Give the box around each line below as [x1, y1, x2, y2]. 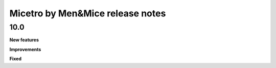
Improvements [9, 46, 41, 52]
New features [9, 37, 39, 43]
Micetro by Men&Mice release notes [9, 8, 166, 19]
